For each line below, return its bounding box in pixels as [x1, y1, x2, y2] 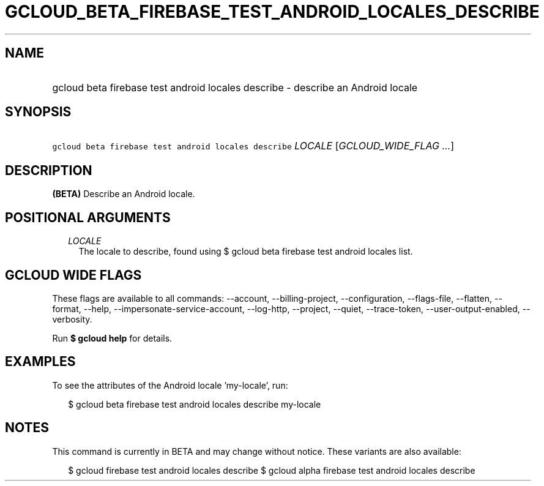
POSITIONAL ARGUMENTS [5, 209, 171, 225]
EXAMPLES [5, 354, 76, 370]
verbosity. [52, 313, 92, 324]
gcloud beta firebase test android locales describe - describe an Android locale [52, 81, 418, 94]
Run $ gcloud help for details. [52, 332, 173, 343]
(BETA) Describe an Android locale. [52, 189, 195, 200]
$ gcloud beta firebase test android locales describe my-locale [68, 398, 321, 409]
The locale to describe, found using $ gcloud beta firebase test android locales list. [78, 246, 413, 257]
